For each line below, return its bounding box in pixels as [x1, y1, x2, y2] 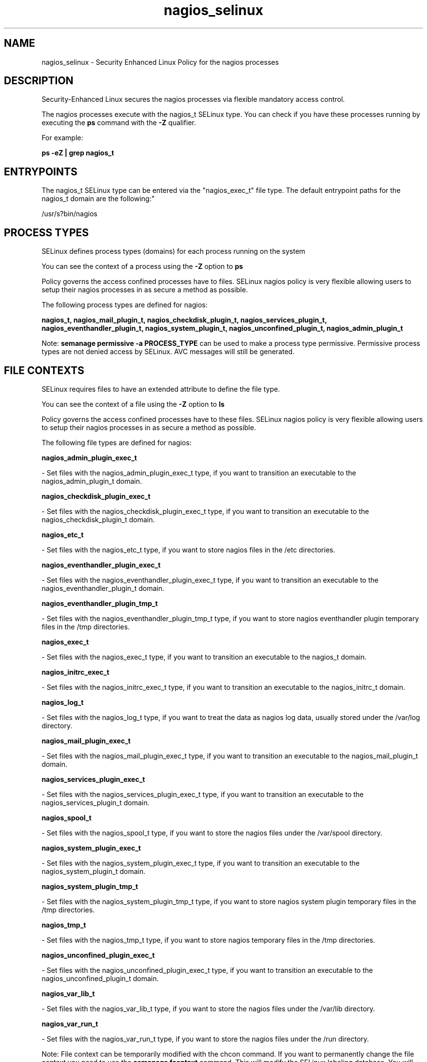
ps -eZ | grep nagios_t [41, 149, 114, 157]
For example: [41, 133, 83, 142]
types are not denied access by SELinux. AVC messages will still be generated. [41, 347, 295, 356]
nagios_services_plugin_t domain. [41, 798, 150, 807]
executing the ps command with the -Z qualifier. [41, 118, 196, 127]
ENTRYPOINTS [4, 165, 78, 178]
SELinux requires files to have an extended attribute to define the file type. [41, 384, 280, 393]
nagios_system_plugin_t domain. [41, 867, 146, 875]
